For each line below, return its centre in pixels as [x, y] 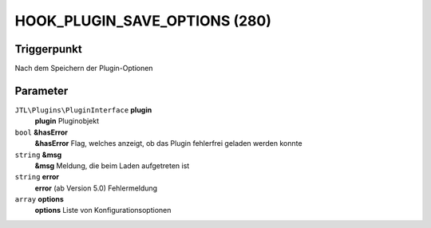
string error [37, 177]
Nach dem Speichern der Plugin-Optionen [84, 69]
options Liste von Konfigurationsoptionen [103, 210]
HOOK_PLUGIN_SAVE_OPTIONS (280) [143, 21]
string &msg [38, 155]
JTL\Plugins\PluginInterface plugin [83, 110]
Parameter [42, 90]
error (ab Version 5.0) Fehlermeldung [96, 188]
